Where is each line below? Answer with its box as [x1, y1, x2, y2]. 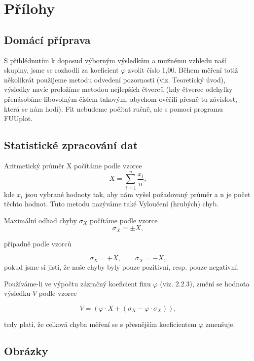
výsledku [4, 288, 31, 298]
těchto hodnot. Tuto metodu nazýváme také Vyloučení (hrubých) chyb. [4, 199, 218, 209]
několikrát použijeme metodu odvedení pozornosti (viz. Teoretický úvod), [4, 74, 226, 84]
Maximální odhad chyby [4, 215, 77, 225]
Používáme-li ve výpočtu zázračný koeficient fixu [4, 278, 151, 288]
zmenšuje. [205, 319, 235, 329]
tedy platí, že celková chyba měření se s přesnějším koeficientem [4, 319, 197, 329]
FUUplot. [4, 113, 33, 123]
